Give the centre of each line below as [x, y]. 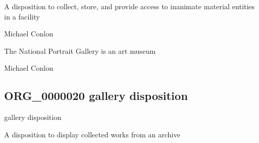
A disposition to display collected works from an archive [92, 134]
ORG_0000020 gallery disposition [96, 96]
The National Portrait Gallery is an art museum [80, 50]
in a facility [22, 16]
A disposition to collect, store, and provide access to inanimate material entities [129, 6]
